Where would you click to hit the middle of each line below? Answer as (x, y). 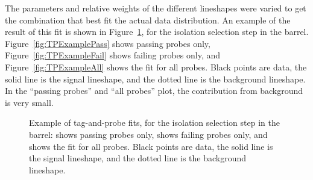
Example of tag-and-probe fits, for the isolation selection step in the (154, 123)
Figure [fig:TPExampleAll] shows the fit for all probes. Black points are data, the (156, 67)
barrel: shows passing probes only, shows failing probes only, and (148, 134)
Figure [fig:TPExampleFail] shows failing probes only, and (113, 55)
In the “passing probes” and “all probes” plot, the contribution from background (154, 91)
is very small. (29, 102)
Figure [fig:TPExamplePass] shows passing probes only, (108, 43)
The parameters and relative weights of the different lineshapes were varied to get (156, 8)
